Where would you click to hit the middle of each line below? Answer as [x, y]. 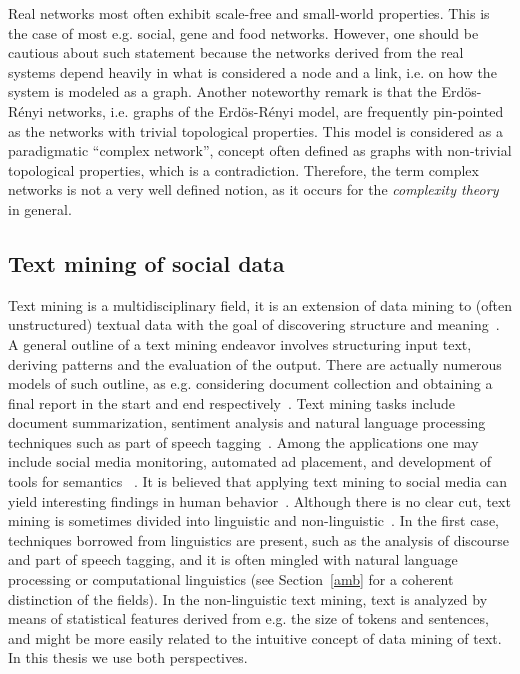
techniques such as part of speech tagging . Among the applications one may [243, 441]
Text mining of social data [146, 262]
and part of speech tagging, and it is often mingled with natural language [233, 559]
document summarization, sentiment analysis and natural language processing [247, 422]
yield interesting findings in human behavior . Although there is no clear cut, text [259, 500]
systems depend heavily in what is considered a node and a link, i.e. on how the [252, 71]
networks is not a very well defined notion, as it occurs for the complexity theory [253, 189]
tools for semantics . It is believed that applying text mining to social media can [257, 481]
